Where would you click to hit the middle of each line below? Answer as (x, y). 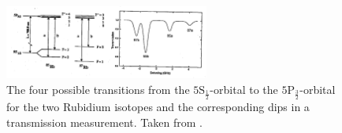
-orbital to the (244, 89)
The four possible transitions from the (98, 89)
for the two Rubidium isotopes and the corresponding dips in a (158, 107)
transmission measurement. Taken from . (104, 122)
